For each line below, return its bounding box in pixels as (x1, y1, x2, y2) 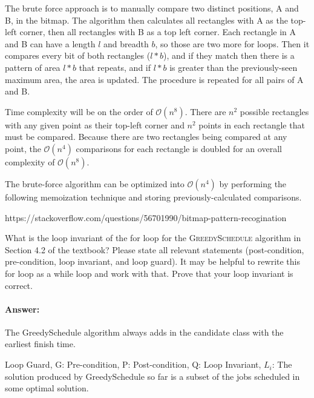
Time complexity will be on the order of (5, 105, 153, 118)
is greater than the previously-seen (169, 61, 298, 73)
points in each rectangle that (198, 118, 305, 131)
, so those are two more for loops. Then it (155, 37, 310, 50)
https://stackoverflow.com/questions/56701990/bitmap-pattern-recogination (5, 211, 287, 224)
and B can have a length (5, 37, 96, 50)
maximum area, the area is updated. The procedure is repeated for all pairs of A (5, 73, 304, 85)
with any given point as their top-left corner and (5, 118, 185, 131)
